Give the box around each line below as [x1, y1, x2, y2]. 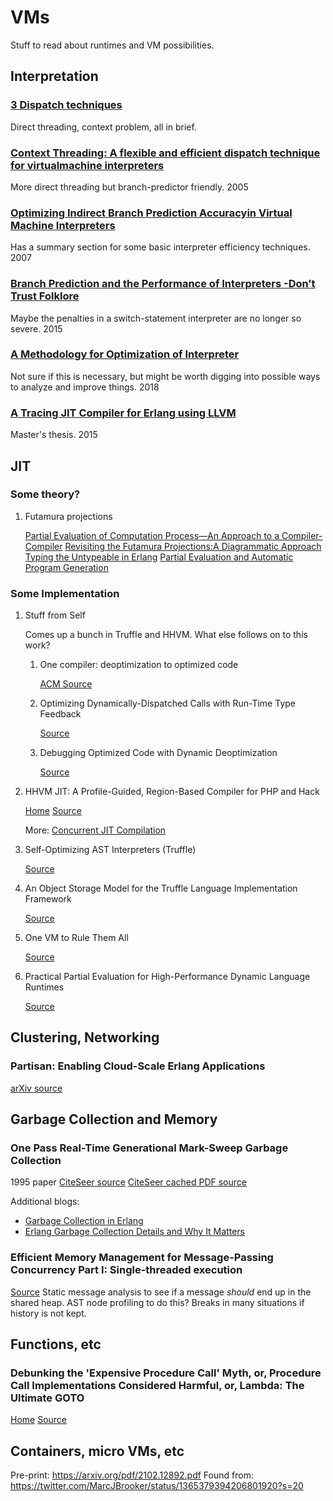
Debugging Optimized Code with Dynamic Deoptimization [39, 747, 278, 759]
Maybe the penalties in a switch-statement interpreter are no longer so [10, 312, 302, 324]
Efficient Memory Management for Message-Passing [10, 1251, 274, 1265]
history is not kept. [10, 1307, 87, 1319]
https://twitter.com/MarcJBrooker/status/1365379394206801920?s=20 [10, 1480, 304, 1492]
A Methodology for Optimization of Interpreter [10, 347, 240, 361]
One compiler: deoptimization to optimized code [39, 659, 239, 671]
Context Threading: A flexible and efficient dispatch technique [10, 146, 321, 160]
